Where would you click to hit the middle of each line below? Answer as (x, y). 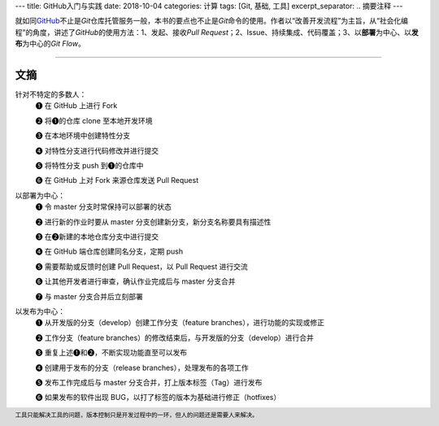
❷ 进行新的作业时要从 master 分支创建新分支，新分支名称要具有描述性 (153, 222)
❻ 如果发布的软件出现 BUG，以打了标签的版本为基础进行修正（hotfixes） (158, 398)
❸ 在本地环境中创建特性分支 (83, 136)
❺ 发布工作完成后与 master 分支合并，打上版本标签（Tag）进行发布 (149, 382)
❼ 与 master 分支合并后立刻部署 (89, 296)
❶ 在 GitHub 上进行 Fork (76, 106)
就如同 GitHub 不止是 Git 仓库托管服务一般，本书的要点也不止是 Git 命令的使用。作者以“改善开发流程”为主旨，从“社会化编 (212, 21)
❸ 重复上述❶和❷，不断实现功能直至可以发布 (111, 353)
